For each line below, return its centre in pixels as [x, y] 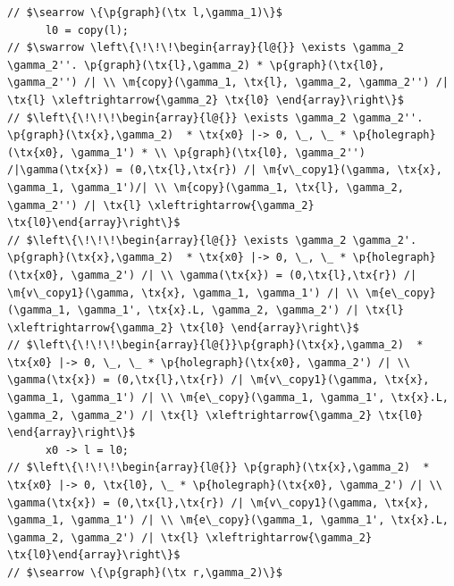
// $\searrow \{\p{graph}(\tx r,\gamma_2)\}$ [145, 573]
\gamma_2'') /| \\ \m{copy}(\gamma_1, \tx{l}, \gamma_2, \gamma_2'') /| [228, 83]
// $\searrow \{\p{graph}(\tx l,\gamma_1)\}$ [145, 13]
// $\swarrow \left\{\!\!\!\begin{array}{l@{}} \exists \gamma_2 [206, 48]
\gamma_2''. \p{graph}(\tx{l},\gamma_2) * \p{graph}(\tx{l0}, [196, 65]
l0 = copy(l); [87, 30]
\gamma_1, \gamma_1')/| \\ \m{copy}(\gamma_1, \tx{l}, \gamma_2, [206, 187]
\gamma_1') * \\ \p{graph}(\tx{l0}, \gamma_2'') [218, 152]
